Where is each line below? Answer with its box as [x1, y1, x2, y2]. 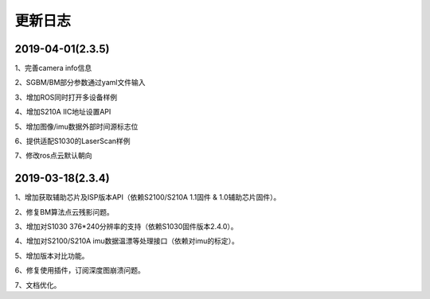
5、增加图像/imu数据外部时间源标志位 [14, 122, 139, 131]
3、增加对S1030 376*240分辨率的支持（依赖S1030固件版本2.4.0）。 [14, 222, 238, 231]
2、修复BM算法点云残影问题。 [14, 207, 115, 216]
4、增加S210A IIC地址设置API [14, 107, 111, 117]
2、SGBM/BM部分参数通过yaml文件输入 [14, 78, 146, 87]
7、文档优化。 [14, 280, 61, 289]
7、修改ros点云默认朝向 [14, 151, 92, 161]
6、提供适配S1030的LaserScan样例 [14, 136, 131, 146]
